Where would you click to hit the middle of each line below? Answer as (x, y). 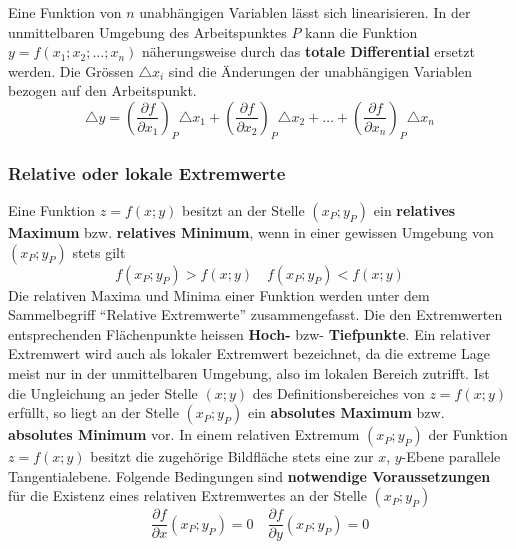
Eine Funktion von (65, 12)
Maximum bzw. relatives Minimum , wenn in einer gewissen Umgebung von (251, 231)
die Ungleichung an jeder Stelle (103, 392)
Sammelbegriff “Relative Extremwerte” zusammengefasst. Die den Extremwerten (255, 314)
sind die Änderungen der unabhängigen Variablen (320, 70)
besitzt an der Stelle (243, 209)
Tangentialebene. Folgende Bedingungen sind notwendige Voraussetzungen (249, 475)
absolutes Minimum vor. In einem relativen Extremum (184, 434)
